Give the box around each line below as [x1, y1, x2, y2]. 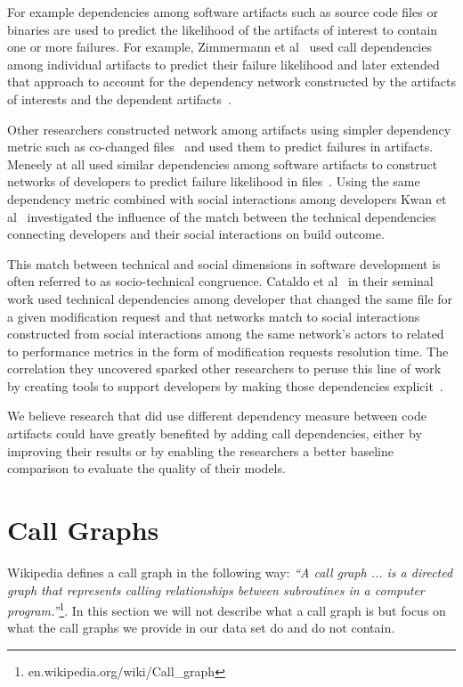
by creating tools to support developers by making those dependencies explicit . [7, 376, 443, 395]
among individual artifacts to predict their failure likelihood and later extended [7, 54, 440, 73]
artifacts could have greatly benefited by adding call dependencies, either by [7, 424, 422, 443]
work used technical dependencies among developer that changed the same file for [7, 289, 453, 307]
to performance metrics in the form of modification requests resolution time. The [7, 341, 449, 360]
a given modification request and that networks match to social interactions [7, 307, 420, 325]
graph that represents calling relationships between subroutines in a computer [7, 580, 425, 599]
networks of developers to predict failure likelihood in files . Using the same [7, 172, 420, 191]
